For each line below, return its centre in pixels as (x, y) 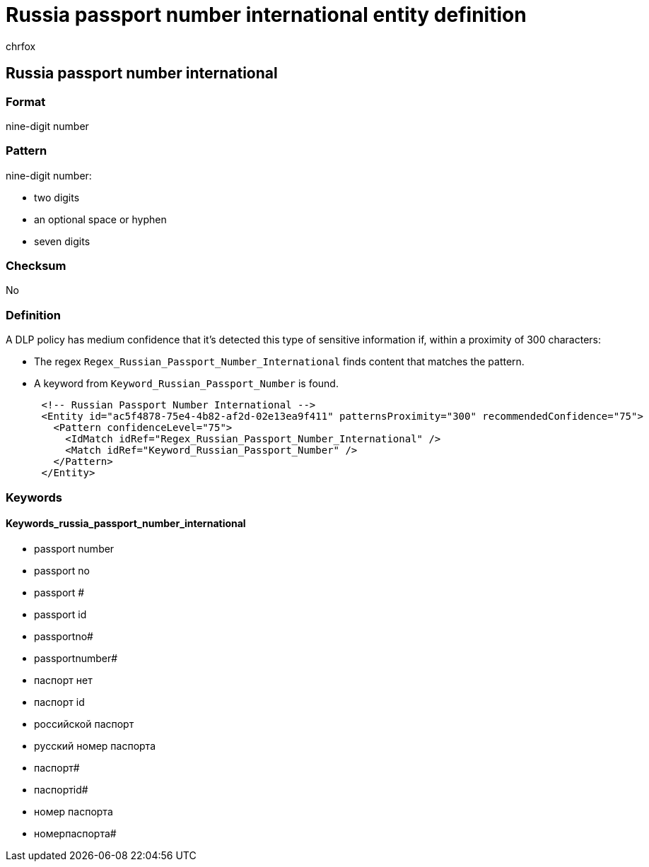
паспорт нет (63, 680)
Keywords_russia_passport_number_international (126, 524)
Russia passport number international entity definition (266, 15)
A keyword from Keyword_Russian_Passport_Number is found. (186, 384)
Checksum (36, 266)
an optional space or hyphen (100, 219)
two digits (57, 197)
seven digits (62, 241)
